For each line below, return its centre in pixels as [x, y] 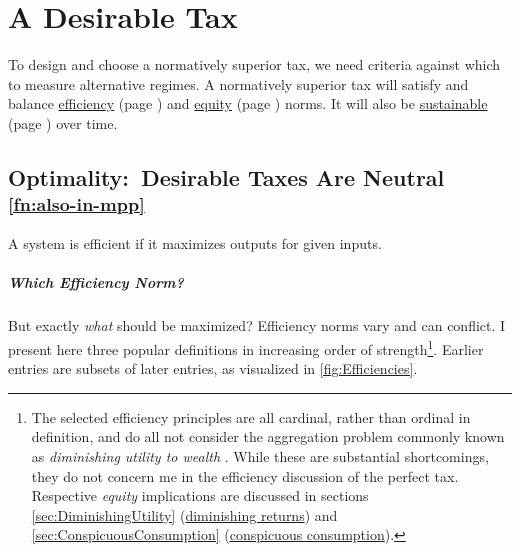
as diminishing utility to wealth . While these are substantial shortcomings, [260, 455]
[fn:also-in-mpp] [76, 204]
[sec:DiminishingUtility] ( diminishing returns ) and [184, 514]
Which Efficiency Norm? [96, 282]
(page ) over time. [63, 122]
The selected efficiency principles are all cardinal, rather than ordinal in [251, 416]
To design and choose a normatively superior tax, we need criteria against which [254, 64]
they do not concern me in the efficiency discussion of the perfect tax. [245, 475]
